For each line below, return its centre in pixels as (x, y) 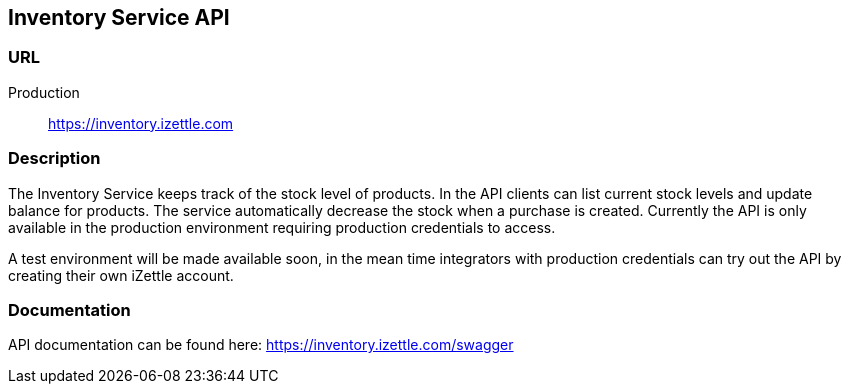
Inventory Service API (119, 17)
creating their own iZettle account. (121, 275)
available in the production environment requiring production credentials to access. (282, 227)
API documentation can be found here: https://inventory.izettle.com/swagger (261, 345)
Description (54, 158)
